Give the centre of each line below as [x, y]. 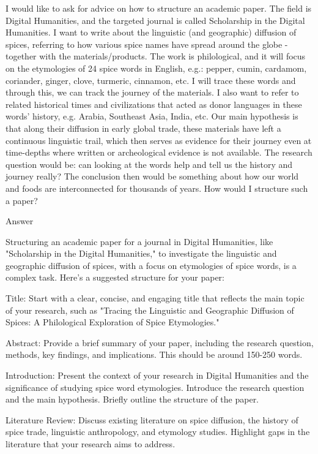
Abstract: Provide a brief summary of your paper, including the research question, [160, 342]
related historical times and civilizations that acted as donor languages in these [154, 104]
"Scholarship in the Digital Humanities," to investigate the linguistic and [141, 253]
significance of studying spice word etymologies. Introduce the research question [155, 387]
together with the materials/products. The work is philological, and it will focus [156, 56]
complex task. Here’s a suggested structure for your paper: [115, 277]
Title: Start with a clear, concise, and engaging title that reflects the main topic [155, 298]
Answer [20, 221]
